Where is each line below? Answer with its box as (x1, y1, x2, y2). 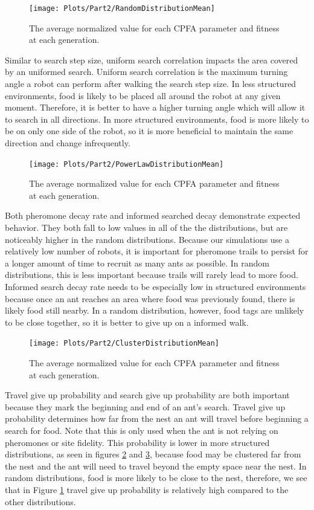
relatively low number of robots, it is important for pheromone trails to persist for (5, 245, 309, 257)
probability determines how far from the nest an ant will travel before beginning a (5, 412, 309, 425)
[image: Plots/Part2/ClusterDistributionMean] (29, 339, 219, 348)
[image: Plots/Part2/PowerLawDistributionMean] (29, 160, 224, 169)
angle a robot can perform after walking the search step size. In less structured (5, 77, 296, 90)
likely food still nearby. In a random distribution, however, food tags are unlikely (5, 304, 304, 317)
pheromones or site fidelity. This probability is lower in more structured (5, 436, 270, 448)
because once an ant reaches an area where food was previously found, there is (5, 292, 295, 305)
